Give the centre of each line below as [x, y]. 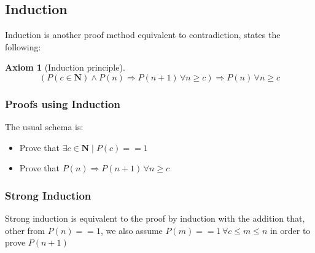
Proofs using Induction [63, 103]
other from [25, 230]
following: [23, 46]
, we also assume [131, 230]
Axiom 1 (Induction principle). [65, 67]
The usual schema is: [44, 127]
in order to [290, 230]
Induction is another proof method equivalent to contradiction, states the [143, 35]
